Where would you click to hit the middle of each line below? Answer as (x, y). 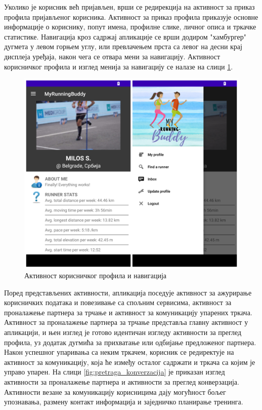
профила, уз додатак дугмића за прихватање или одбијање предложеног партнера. (130, 342)
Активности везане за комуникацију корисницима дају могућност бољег (115, 392)
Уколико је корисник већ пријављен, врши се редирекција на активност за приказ (129, 7)
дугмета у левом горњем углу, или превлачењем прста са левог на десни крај (123, 46)
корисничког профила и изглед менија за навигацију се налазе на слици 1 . (119, 66)
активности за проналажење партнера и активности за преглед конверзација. (122, 382)
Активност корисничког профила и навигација (96, 275)
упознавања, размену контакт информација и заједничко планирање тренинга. (124, 402)
